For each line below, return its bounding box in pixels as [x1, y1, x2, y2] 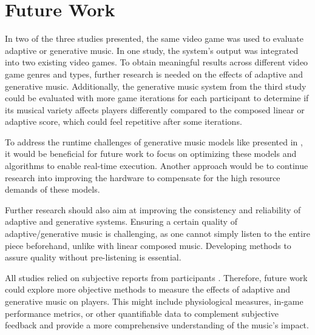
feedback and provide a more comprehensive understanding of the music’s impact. [5, 319, 309, 331]
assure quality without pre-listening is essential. [5, 251, 181, 264]
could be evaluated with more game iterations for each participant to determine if [5, 91, 309, 104]
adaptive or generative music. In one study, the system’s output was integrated [5, 44, 299, 56]
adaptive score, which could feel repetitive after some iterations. [5, 115, 242, 128]
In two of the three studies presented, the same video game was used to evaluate [5, 32, 304, 45]
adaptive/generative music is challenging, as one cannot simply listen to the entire [5, 227, 310, 240]
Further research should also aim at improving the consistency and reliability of [5, 203, 301, 216]
